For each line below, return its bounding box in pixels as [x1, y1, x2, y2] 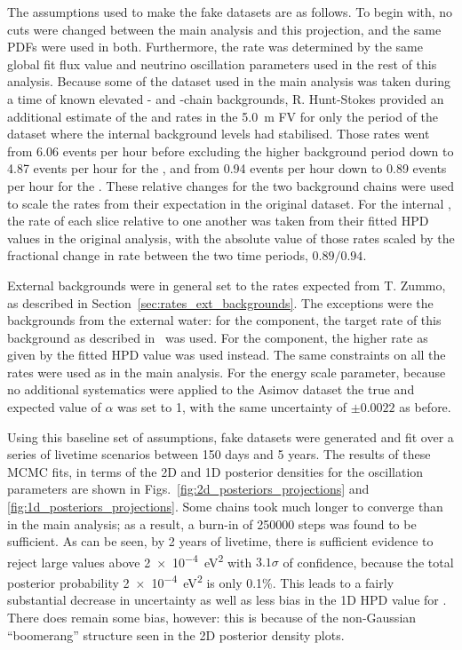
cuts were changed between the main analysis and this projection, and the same [7, 20, 442, 38]
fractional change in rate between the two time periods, [7, 246, 308, 265]
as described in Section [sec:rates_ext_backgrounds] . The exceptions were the [7, 293, 434, 312]
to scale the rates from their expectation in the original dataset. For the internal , [7, 194, 451, 212]
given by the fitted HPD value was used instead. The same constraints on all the [7, 345, 446, 364]
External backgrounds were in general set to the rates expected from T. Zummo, [7, 275, 446, 294]
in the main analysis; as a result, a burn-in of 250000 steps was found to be [7, 514, 417, 533]
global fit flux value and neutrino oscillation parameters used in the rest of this [7, 54, 437, 73]
